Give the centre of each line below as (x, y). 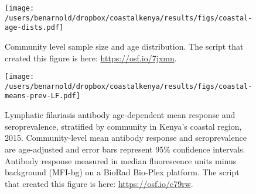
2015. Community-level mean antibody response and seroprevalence (126, 138)
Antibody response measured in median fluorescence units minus (121, 160)
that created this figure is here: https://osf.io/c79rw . (99, 183)
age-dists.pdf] (34, 28)
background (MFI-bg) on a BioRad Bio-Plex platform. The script (122, 172)
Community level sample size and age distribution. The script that (124, 46)
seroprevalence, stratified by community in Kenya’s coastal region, (123, 126)
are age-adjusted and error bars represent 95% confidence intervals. (125, 149)
